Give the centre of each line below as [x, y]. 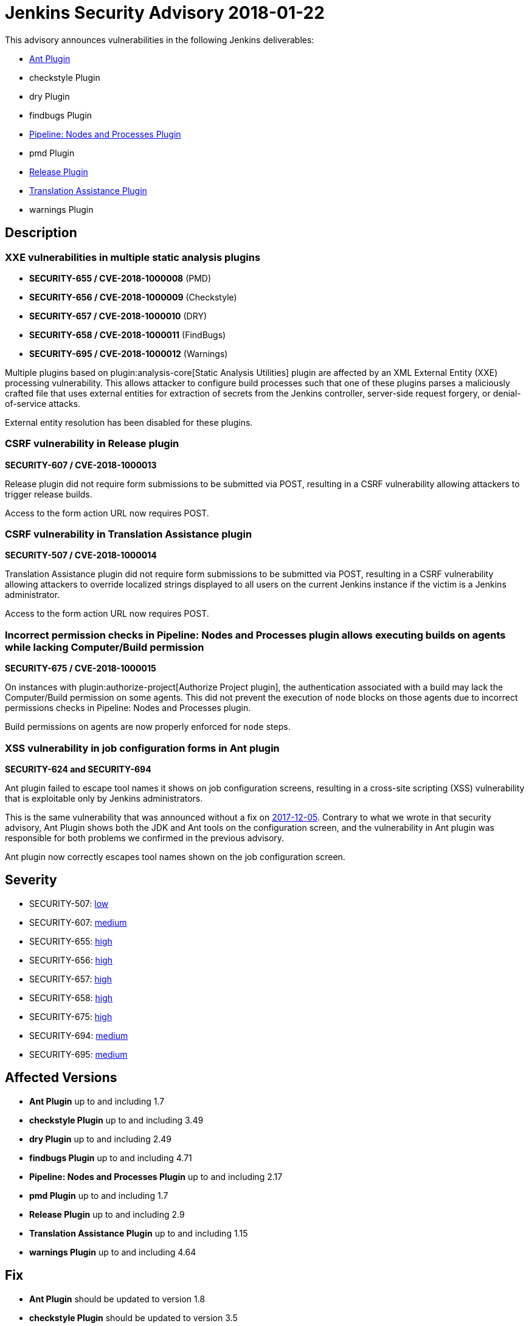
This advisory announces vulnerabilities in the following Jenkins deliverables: [160, 40]
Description [41, 233]
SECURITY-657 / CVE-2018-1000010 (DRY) [118, 316]
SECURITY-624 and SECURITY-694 [78, 769]
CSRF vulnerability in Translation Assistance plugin [129, 534]
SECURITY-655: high [71, 941]
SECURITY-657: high [71, 979]
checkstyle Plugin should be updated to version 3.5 [133, 1317]
